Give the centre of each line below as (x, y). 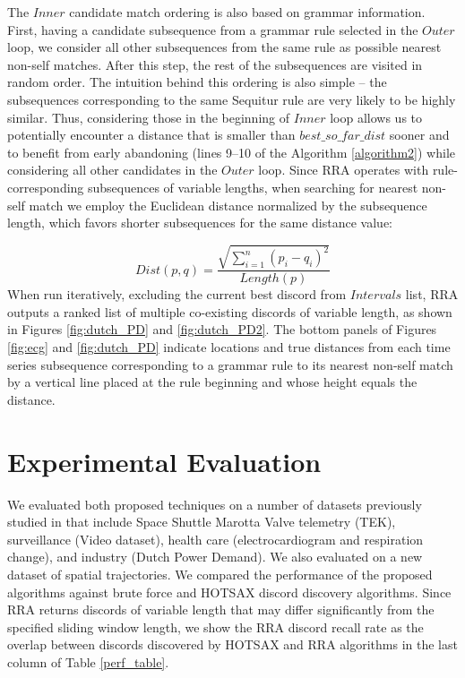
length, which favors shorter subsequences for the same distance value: (200, 223)
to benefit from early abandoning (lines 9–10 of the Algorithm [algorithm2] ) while (232, 152)
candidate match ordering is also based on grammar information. (247, 12)
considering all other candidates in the (112, 170)
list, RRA (432, 294)
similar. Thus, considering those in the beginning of (149, 117)
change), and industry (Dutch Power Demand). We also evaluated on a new (215, 557)
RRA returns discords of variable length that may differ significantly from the (221, 609)
